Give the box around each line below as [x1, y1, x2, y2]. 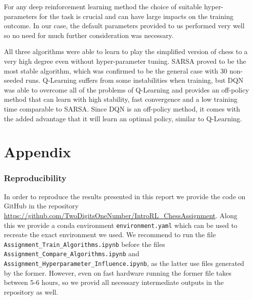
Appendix [4, 142, 71, 162]
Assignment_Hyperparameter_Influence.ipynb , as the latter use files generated [4, 258, 244, 268]
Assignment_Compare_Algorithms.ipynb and [4, 248, 139, 259]
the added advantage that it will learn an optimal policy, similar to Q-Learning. [4, 113, 242, 123]
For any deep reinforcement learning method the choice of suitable [4, 1, 202, 11]
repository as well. [4, 286, 58, 297]
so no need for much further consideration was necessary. [4, 30, 174, 40]
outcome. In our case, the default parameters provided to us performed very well [4, 20, 245, 31]
